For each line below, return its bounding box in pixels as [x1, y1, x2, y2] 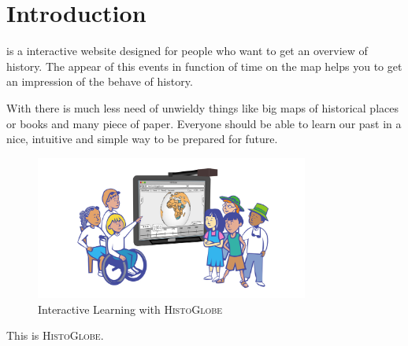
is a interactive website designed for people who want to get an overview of [6, 42, 368, 59]
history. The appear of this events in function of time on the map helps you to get [6, 57, 402, 74]
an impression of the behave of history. [6, 73, 193, 90]
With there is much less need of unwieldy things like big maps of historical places [6, 99, 399, 116]
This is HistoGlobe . [6, 327, 104, 344]
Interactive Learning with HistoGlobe [38, 300, 223, 317]
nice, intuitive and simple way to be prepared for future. [6, 131, 278, 147]
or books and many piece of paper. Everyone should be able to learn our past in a [6, 115, 402, 131]
